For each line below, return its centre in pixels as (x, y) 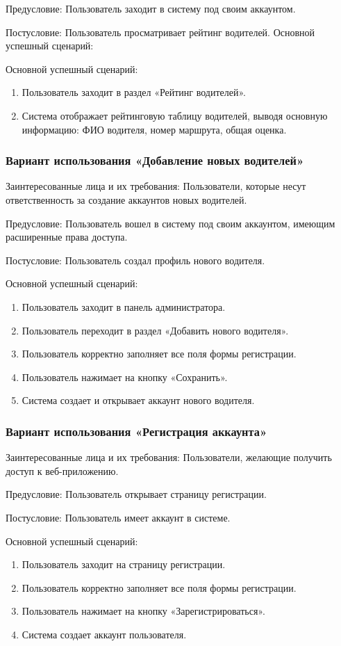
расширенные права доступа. (67, 237)
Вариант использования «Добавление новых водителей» (155, 160)
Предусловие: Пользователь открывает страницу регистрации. (136, 494)
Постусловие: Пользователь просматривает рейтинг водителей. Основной (160, 32)
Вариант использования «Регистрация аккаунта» (136, 431)
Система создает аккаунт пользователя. (104, 634)
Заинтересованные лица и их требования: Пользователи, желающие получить (169, 457)
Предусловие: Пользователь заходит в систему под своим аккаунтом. (151, 8)
